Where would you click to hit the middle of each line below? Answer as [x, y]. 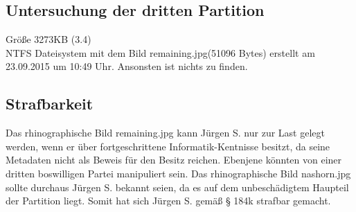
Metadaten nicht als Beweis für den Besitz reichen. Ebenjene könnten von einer [174, 160]
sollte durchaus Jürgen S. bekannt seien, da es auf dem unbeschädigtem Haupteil [177, 187]
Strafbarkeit [50, 104]
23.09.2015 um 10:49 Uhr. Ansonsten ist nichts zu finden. [127, 66]
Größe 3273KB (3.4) [48, 39]
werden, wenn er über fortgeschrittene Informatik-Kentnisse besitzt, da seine [168, 146]
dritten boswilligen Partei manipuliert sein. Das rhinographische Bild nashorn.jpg [178, 173]
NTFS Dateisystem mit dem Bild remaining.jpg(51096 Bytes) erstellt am [160, 52]
